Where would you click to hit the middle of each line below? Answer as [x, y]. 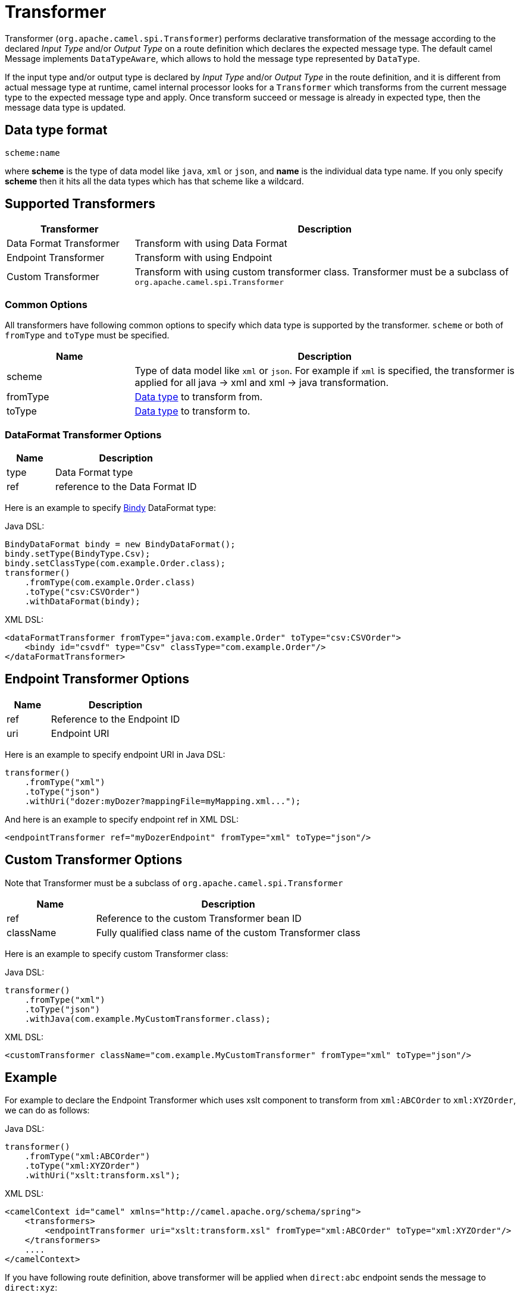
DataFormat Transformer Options [83, 434]
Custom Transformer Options [94, 860]
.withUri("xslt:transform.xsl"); [103, 1176]
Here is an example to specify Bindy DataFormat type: [110, 507]
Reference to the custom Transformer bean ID [199, 918]
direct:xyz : [31, 1288]
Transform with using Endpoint [203, 258]
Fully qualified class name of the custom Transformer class [228, 932]
